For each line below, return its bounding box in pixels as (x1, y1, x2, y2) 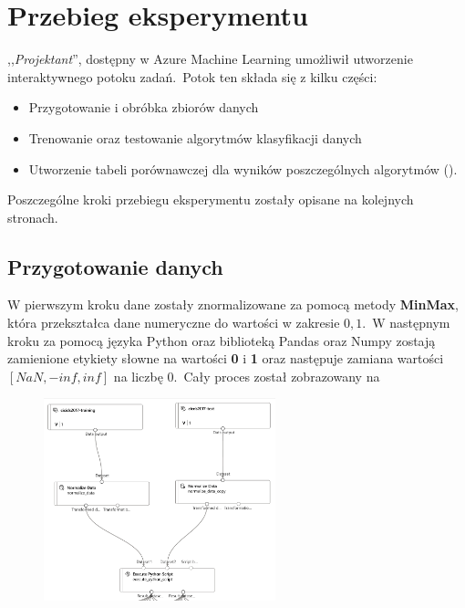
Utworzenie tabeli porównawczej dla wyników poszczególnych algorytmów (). (28, 159, 458, 178)
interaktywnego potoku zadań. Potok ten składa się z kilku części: (7, 67, 377, 86)
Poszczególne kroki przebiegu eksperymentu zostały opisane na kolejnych (7, 190, 414, 209)
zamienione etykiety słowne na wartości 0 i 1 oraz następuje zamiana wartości (7, 349, 444, 368)
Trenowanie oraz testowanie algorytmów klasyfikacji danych (28, 128, 362, 147)
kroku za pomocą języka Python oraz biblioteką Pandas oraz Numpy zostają (7, 330, 436, 350)
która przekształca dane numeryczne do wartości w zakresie (7, 313, 340, 332)
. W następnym (362, 313, 450, 332)
